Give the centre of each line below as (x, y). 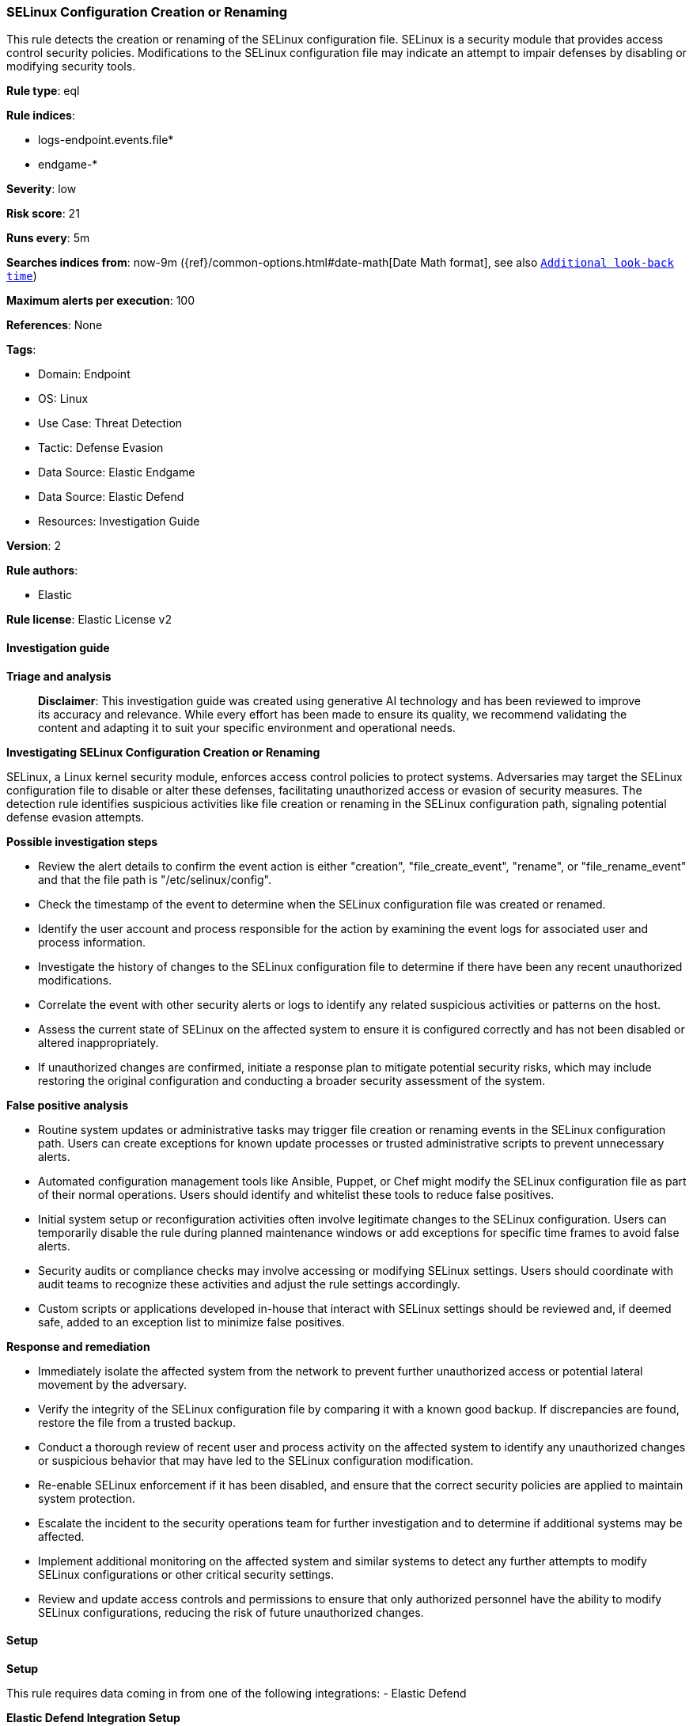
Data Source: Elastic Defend (111, 497)
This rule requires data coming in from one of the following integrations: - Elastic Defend (237, 1693)
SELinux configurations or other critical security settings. (186, 1574)
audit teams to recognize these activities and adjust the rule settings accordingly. (249, 1284)
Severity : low (42, 189)
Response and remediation (78, 1346)
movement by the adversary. (112, 1384)
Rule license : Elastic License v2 (89, 620)
